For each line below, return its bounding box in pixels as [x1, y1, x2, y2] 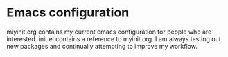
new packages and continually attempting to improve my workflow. [6, 42, 198, 50]
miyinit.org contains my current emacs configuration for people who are [6, 27, 212, 36]
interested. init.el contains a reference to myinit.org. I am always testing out [6, 34, 221, 43]
